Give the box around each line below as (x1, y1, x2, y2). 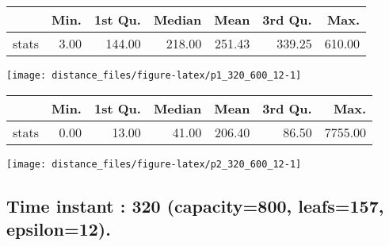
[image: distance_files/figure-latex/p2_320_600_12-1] (6, 158, 302, 170)
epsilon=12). (6, 217, 111, 241)
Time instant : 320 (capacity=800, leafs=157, (6, 193, 384, 217)
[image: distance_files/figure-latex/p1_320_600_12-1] (6, 70, 302, 81)
